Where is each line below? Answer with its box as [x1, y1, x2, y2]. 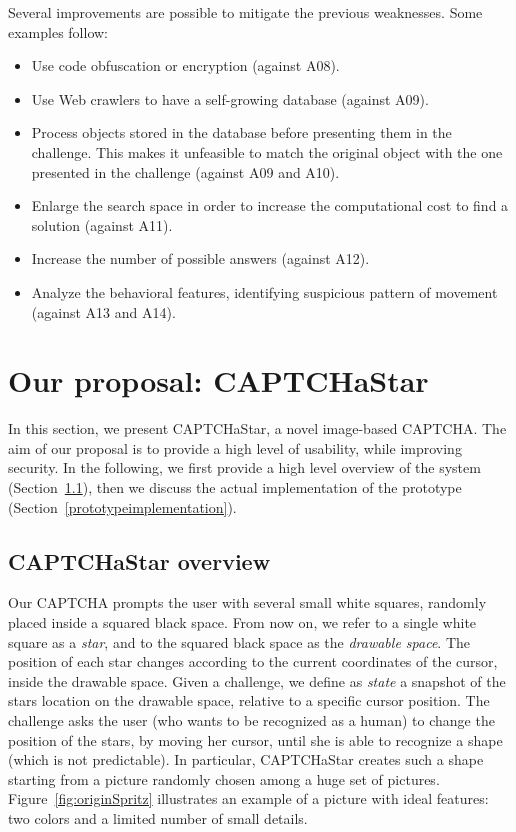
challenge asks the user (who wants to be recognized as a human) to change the [8, 709, 495, 730]
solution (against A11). [31, 214, 173, 235]
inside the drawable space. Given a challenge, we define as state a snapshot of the [8, 670, 506, 691]
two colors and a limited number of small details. [8, 807, 308, 828]
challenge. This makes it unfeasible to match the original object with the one [31, 141, 503, 162]
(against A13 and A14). [31, 301, 176, 322]
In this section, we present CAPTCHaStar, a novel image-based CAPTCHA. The [8, 418, 507, 439]
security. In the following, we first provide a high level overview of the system [8, 457, 481, 478]
